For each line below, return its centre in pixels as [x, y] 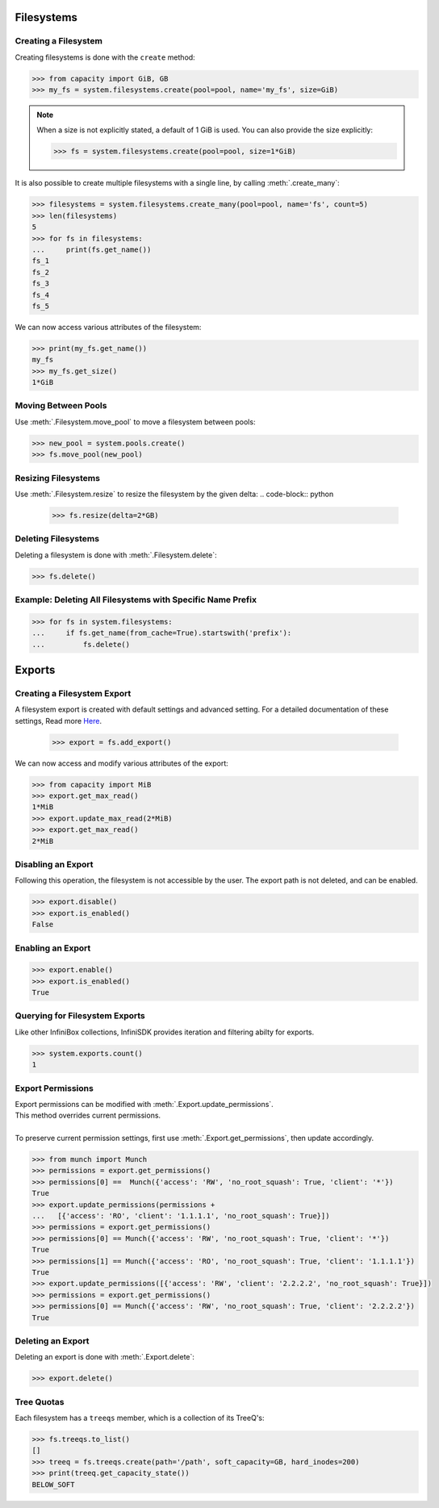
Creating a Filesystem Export [73, 693]
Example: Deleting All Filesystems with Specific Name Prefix [136, 599]
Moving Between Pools [61, 406]
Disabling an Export [54, 865]
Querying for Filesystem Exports [80, 1016]
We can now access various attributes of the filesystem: [108, 327]
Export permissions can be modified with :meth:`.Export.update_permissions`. [144, 1104]
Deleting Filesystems [57, 539]
